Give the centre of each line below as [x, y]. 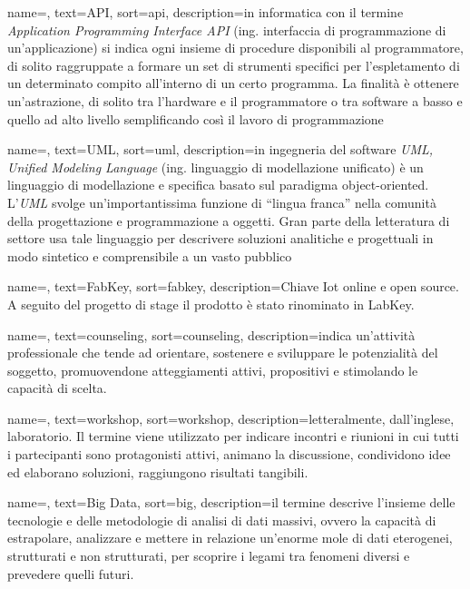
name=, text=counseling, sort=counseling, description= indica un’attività [211, 334]
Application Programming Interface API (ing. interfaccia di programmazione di [227, 29]
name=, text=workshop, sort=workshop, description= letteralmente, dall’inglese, [231, 418]
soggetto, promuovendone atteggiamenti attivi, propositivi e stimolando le [213, 370]
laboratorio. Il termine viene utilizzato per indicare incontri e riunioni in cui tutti [233, 436]
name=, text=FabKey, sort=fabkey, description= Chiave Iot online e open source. [233, 286]
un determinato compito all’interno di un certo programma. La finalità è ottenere [233, 83]
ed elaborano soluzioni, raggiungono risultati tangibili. [158, 471]
